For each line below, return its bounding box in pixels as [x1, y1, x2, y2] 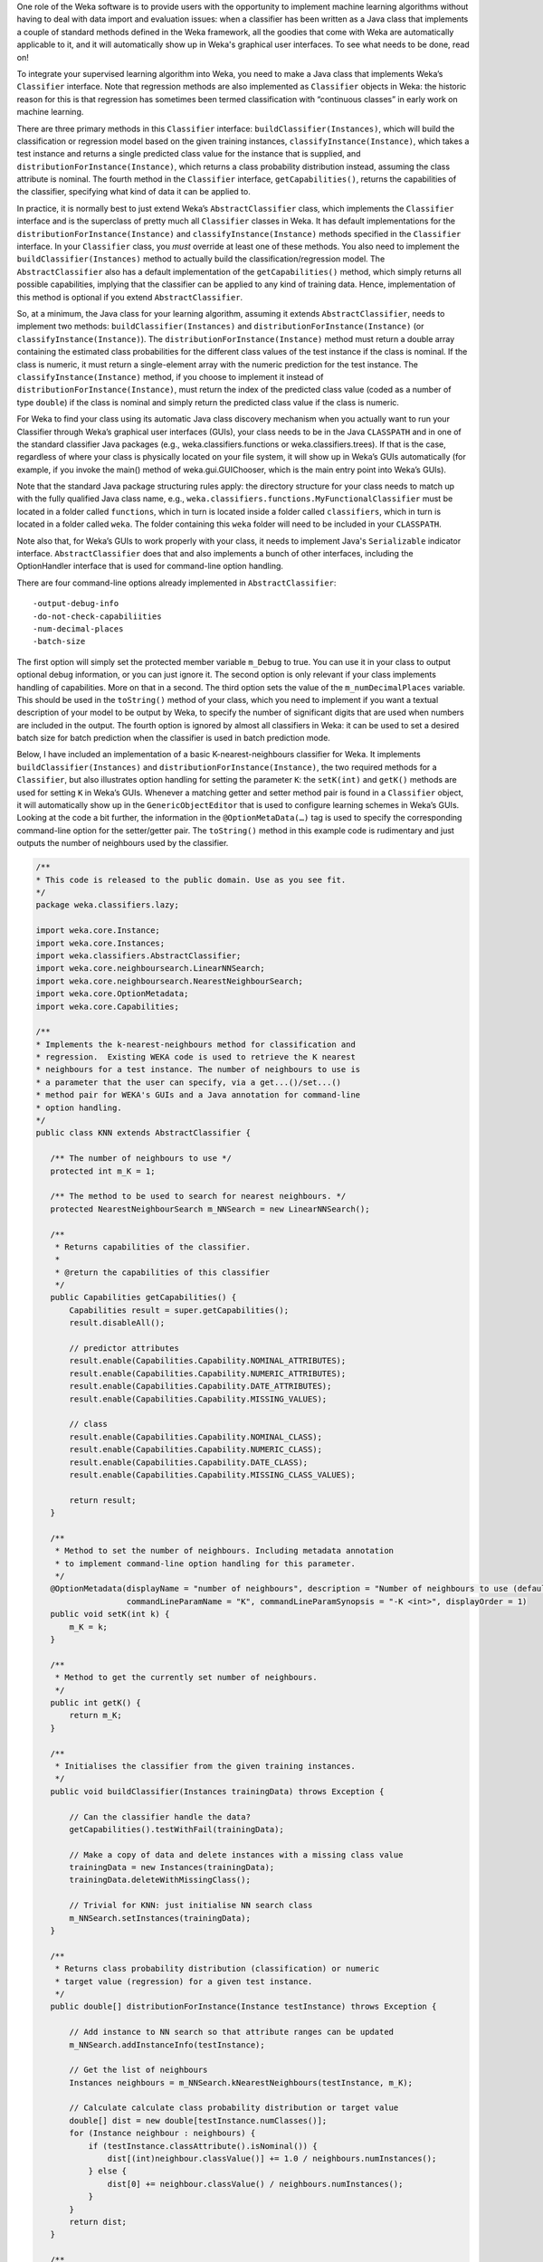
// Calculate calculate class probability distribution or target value [69, 2103, 399, 2113]
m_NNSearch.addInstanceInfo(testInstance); [69, 2039, 266, 2049]
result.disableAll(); [69, 1317, 166, 1328]
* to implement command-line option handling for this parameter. [54, 1558, 357, 1569]
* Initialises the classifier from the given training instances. [54, 1761, 357, 1771]
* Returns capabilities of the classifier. [54, 1241, 251, 1252]
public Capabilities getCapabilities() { [50, 1292, 237, 1303]
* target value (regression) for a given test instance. [54, 1976, 313, 1986]
